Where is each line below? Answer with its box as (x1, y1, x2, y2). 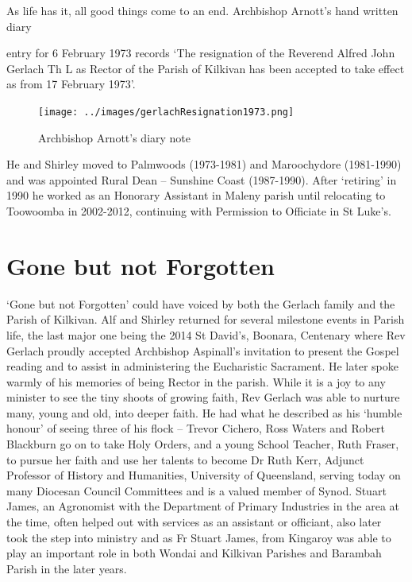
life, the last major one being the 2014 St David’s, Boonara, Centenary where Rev (6, 326, 406, 343)
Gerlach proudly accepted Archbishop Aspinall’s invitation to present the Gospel (6, 342, 399, 359)
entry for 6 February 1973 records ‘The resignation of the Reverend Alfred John (6, 45, 395, 61)
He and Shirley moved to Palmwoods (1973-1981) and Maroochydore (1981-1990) (6, 156, 402, 173)
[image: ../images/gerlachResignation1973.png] (38, 106, 295, 118)
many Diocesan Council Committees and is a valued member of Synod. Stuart (6, 482, 387, 499)
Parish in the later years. (6, 560, 127, 576)
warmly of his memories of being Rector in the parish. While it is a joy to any (6, 373, 386, 390)
